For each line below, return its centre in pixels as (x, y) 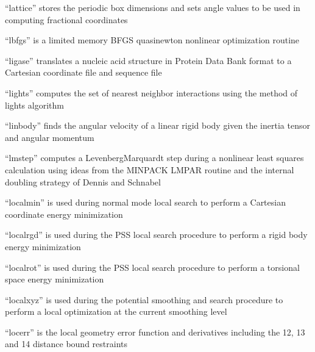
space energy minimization (55, 279)
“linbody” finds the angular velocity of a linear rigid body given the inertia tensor (157, 125)
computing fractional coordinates (66, 19)
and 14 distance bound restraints (66, 344)
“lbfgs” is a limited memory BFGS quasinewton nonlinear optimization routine (152, 40)
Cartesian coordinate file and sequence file (83, 72)
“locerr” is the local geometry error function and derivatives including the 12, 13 (155, 332)
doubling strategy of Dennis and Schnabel (83, 181)
